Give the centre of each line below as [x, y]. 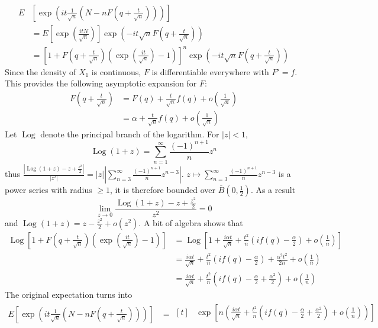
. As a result [273, 190]
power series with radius [49, 190]
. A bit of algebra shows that [191, 222]
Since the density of [41, 71]
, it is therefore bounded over [163, 190]
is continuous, [116, 71]
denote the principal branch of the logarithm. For [130, 134]
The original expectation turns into [69, 295]
